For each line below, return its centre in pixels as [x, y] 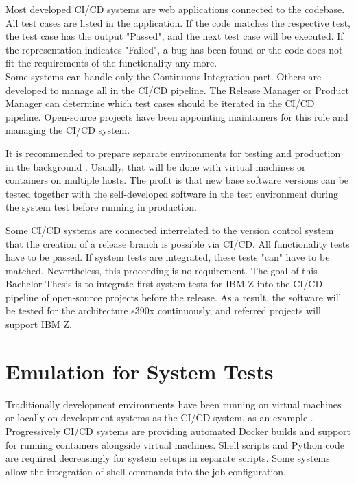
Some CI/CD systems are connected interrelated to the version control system [170, 229]
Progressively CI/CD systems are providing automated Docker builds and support [178, 431]
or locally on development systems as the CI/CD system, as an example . [159, 417]
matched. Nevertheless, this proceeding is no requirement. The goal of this [162, 270]
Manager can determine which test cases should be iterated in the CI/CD [160, 103]
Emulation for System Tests [140, 371]
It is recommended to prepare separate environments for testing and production [173, 153]
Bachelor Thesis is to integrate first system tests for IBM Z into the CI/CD [164, 284]
